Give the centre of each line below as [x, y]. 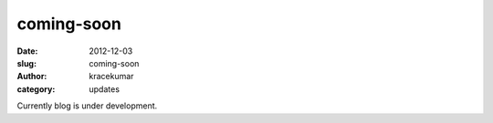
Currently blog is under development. [87, 106]
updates [105, 89]
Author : [32, 77]
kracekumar [111, 77]
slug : [26, 63]
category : [36, 89]
